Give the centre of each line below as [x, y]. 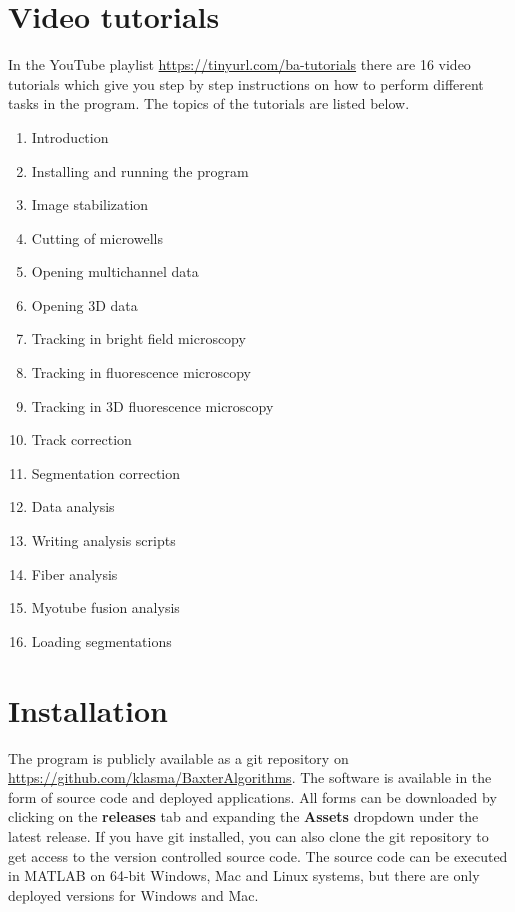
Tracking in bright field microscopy [138, 338]
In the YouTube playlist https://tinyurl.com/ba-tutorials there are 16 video [239, 64]
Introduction [70, 136]
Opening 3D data [84, 304]
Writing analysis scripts [103, 540]
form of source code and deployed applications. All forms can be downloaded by [252, 796]
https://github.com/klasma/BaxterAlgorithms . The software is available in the [250, 777]
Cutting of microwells [97, 237]
